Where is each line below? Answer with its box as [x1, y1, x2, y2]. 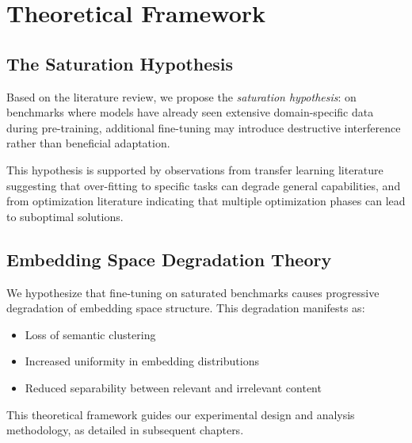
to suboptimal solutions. [6, 208, 124, 224]
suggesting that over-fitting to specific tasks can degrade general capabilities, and [6, 177, 401, 193]
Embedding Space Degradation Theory [6, 246, 332, 271]
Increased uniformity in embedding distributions [25, 353, 259, 369]
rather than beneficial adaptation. [6, 135, 170, 151]
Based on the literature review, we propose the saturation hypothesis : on [6, 88, 357, 105]
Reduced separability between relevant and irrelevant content [25, 379, 322, 395]
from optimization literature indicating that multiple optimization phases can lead [6, 193, 406, 209]
